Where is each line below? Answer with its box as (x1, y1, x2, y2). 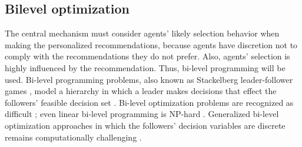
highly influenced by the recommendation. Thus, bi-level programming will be (5, 61, 286, 73)
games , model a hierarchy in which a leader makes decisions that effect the (5, 85, 277, 97)
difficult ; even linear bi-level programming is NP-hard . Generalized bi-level (5, 108, 279, 120)
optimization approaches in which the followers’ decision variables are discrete (5, 119, 286, 131)
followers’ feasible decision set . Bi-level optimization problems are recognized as (5, 96, 294, 108)
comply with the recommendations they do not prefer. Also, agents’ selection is (5, 50, 290, 62)
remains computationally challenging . (5, 131, 142, 143)
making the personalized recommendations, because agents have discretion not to (5, 38, 298, 51)
